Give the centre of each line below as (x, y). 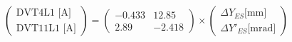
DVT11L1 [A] (46, 28)
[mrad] (262, 28)
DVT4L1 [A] (43, 13)
